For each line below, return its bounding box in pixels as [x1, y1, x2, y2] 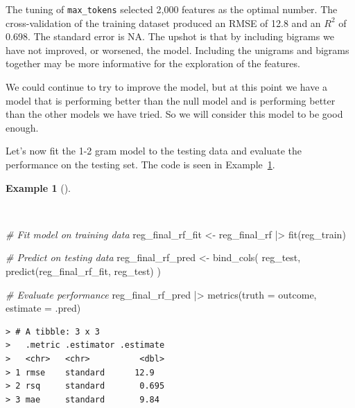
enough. [6, 120, 39, 134]
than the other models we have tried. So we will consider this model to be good [6, 107, 343, 121]
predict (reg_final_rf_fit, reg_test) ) [6, 263, 161, 278]
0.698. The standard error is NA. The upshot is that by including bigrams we [6, 29, 334, 44]
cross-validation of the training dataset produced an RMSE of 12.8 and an [6, 15, 321, 30]
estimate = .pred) [6, 301, 81, 315]
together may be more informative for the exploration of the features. [6, 56, 300, 71]
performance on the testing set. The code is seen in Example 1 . [6, 157, 275, 171]
